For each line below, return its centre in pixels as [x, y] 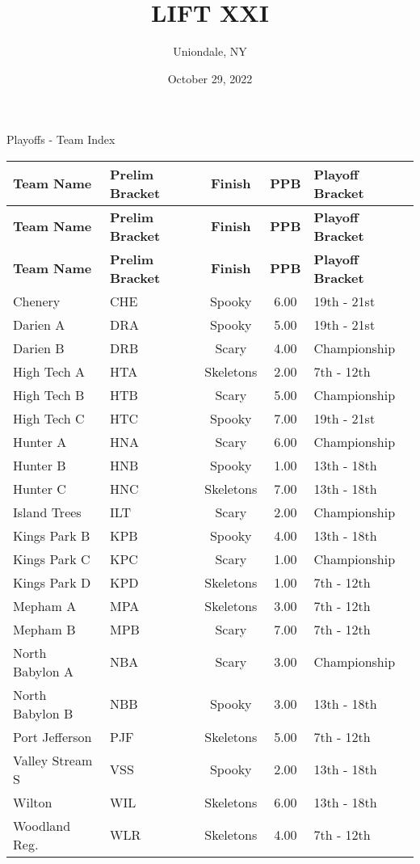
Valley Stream [53, 760]
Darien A [39, 324]
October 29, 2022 [210, 78]
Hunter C [40, 488]
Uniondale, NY [210, 51]
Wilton [33, 802]
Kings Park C [52, 558]
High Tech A [49, 371]
